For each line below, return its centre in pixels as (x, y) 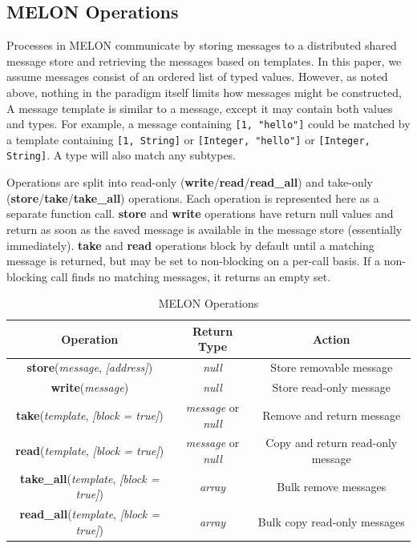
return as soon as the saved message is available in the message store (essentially (204, 229)
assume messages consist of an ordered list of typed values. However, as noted (197, 77)
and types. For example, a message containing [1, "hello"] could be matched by (208, 124)
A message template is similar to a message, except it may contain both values (200, 108)
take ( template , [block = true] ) (89, 415)
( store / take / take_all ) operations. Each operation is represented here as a (193, 197)
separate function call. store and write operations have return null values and (200, 214)
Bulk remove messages (332, 486)
